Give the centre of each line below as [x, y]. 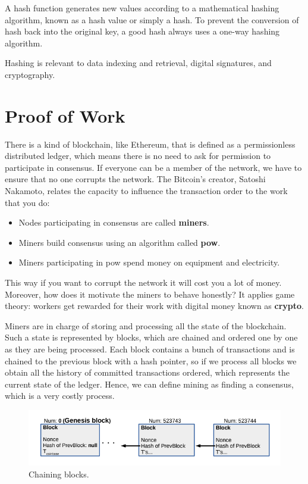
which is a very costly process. [60, 396]
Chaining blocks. [59, 474]
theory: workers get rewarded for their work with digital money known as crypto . [154, 306]
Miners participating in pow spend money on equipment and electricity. [149, 262]
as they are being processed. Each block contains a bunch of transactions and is [150, 349]
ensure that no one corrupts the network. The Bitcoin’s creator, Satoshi [135, 179]
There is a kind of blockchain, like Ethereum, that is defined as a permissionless [150, 144]
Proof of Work [65, 115]
